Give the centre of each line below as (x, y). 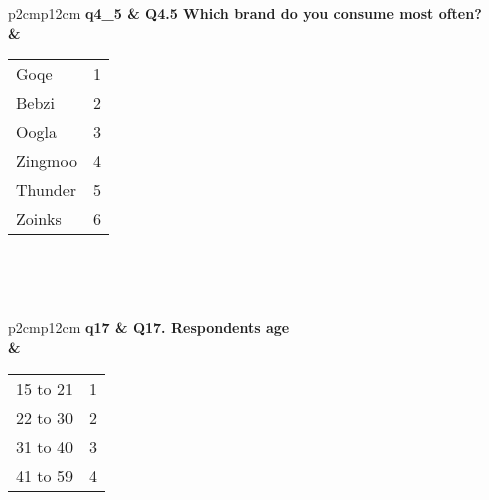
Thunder (46, 190)
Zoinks (39, 219)
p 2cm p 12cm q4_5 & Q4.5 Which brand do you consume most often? (245, 13)
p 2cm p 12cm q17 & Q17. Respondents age (149, 327)
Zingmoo (46, 161)
